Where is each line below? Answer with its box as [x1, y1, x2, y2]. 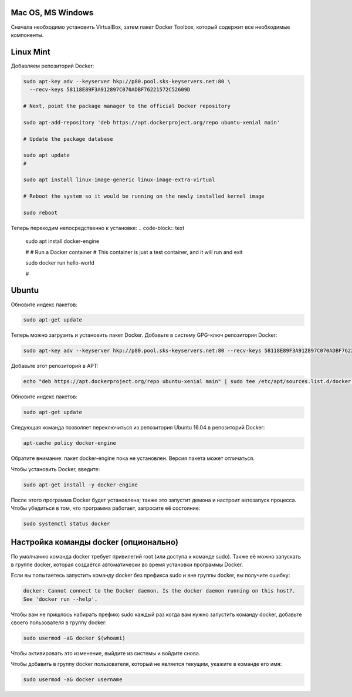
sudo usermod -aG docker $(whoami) [23, 635, 126, 642]
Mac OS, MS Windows [11, 8, 94, 18]
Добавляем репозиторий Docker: [11, 62, 94, 69]
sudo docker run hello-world [25, 259, 95, 266]
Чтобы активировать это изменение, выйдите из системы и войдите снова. [11, 650, 201, 657]
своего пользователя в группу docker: [11, 619, 107, 626]
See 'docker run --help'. [23, 596, 98, 603]
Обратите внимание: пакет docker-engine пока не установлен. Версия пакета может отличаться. [11, 455, 255, 462]
